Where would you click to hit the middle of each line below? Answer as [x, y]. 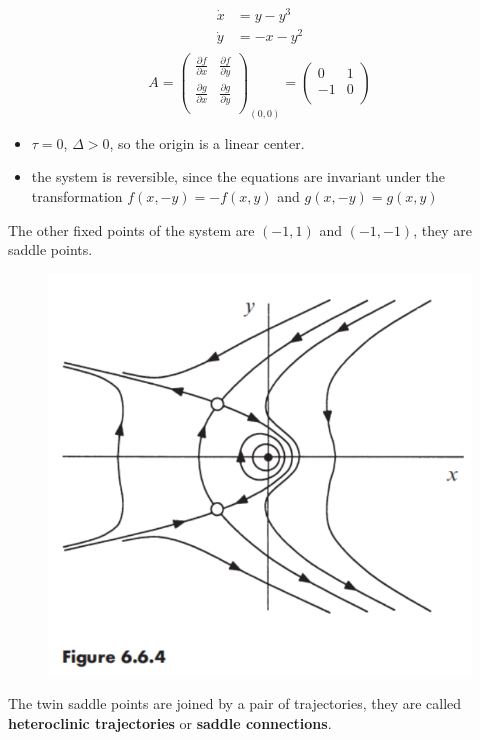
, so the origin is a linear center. [207, 142]
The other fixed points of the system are [131, 229]
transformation [77, 195]
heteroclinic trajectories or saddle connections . [170, 722]
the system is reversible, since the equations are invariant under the [238, 176]
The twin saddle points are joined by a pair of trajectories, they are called [235, 703]
